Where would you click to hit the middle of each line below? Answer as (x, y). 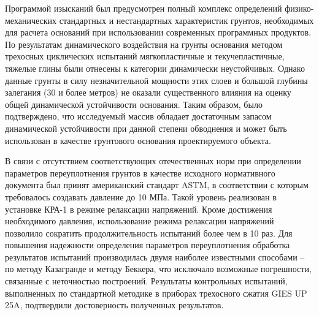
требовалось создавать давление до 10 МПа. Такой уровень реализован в (141, 196)
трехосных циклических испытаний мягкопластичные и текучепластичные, (145, 56)
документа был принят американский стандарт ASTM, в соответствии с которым (157, 185)
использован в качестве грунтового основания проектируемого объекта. (138, 140)
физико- (299, 8)
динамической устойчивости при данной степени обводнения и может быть (146, 128)
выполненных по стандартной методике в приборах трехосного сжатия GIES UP (156, 293)
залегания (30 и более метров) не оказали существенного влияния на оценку (148, 92)
